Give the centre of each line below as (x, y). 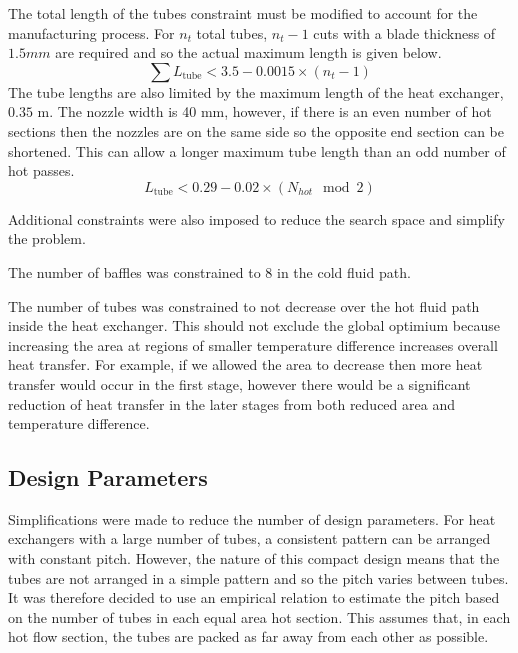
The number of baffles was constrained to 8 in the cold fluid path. (209, 271)
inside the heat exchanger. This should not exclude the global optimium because (254, 325)
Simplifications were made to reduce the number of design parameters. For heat (252, 518)
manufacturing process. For (91, 32)
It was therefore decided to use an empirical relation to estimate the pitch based (254, 597)
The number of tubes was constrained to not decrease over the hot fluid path (244, 305)
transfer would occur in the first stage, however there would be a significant (239, 383)
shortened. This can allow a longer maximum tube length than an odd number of (257, 150)
